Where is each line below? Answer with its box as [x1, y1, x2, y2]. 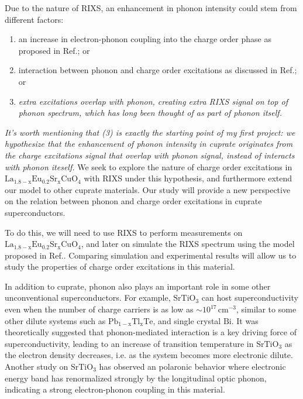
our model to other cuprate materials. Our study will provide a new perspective [5, 183, 291, 195]
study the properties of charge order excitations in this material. [5, 260, 235, 273]
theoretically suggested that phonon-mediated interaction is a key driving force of [5, 326, 297, 338]
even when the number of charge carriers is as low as [5, 303, 194, 315]
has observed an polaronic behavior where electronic [99, 360, 286, 373]
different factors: [5, 13, 64, 25]
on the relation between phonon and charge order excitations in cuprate [5, 195, 262, 207]
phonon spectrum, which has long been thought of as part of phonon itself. [18, 106, 282, 119]
